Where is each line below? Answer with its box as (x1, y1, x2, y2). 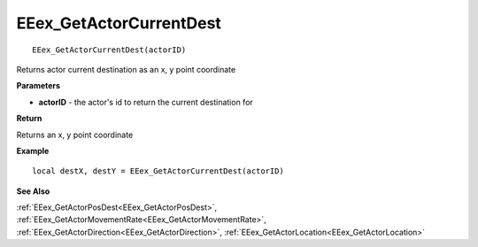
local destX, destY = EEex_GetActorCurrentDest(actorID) (32, 166, 285, 176)
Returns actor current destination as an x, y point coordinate (16, 64, 236, 74)
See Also (16, 186, 50, 197)
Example (16, 145, 50, 156)
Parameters (16, 81, 61, 91)
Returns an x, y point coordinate (16, 129, 134, 140)
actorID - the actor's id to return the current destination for (38, 96, 254, 107)
